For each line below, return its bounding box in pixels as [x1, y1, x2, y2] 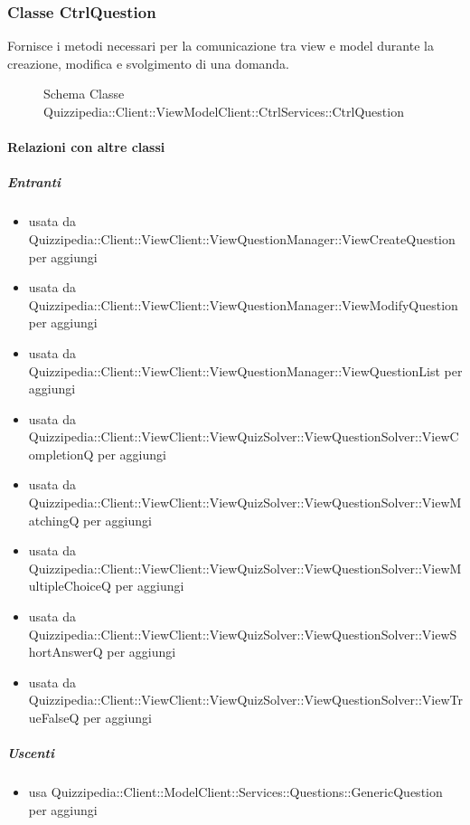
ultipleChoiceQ [28, 576, 111, 595]
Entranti [7, 173, 61, 192]
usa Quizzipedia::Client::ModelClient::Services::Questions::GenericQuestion [28, 782, 443, 801]
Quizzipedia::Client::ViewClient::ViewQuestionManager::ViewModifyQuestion [28, 295, 458, 314]
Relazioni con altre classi [7, 137, 165, 156]
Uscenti [7, 744, 54, 763]
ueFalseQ [28, 708, 80, 726]
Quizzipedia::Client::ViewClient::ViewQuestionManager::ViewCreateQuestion [28, 229, 456, 248]
